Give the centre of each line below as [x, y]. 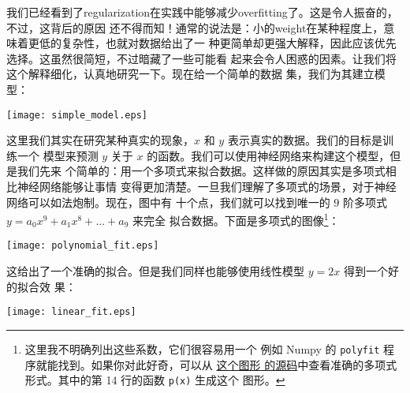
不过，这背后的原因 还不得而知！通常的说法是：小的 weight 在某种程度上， [195, 27]
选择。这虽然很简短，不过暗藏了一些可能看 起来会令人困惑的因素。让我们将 [201, 58]
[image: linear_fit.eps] [71, 312]
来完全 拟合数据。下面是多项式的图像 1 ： [236, 219]
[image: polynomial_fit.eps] [83, 246]
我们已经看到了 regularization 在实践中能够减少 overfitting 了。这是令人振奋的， [202, 12]
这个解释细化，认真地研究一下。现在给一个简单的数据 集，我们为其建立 [190, 74]
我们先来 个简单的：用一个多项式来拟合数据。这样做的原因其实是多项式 [201, 171]
